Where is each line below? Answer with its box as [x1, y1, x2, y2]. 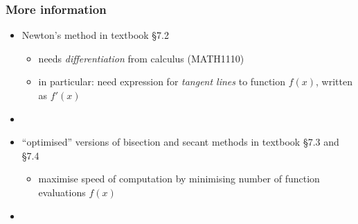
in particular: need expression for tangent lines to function [38, 74, 286, 89]
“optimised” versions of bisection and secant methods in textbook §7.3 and [21, 135, 339, 149]
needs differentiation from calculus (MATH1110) [38, 51, 244, 65]
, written [316, 74, 352, 89]
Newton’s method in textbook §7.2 [21, 28, 169, 42]
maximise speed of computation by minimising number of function [38, 171, 320, 186]
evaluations [38, 184, 86, 199]
